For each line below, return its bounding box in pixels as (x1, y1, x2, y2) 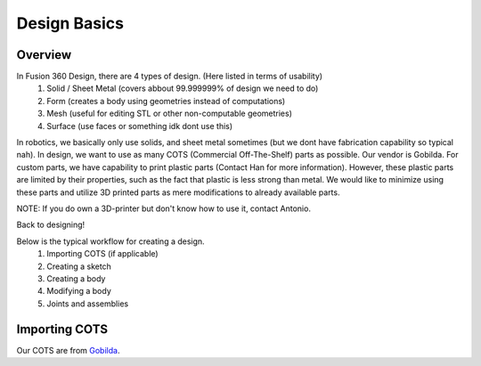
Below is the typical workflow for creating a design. (16, 236, 205, 247)
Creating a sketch (46, 261, 111, 272)
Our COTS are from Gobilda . (16, 345, 120, 355)
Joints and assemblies (46, 298, 129, 309)
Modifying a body (46, 286, 111, 297)
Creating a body (46, 272, 106, 284)
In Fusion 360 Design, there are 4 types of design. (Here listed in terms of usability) (16, 71, 323, 82)
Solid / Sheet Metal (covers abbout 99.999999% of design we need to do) (46, 83, 319, 94)
